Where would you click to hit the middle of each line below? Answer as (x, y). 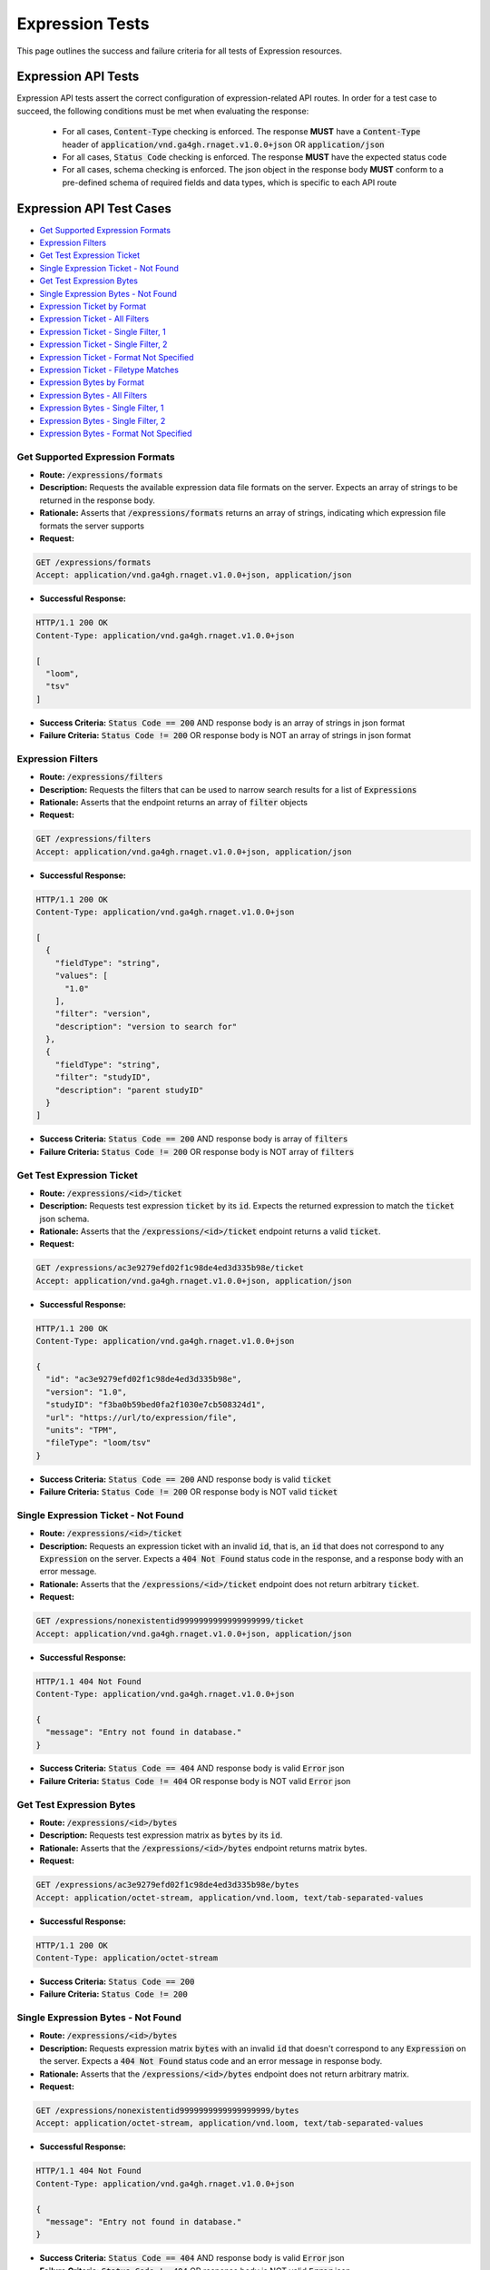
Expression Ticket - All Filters (94, 319)
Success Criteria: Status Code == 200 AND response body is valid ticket (186, 1479)
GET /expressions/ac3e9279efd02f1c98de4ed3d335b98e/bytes (167, 1885)
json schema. (64, 1219)
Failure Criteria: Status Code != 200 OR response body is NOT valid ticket (189, 1492)
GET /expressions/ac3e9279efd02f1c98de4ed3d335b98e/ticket (170, 1268)
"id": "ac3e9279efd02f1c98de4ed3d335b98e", (144, 1379)
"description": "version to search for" (146, 1026)
